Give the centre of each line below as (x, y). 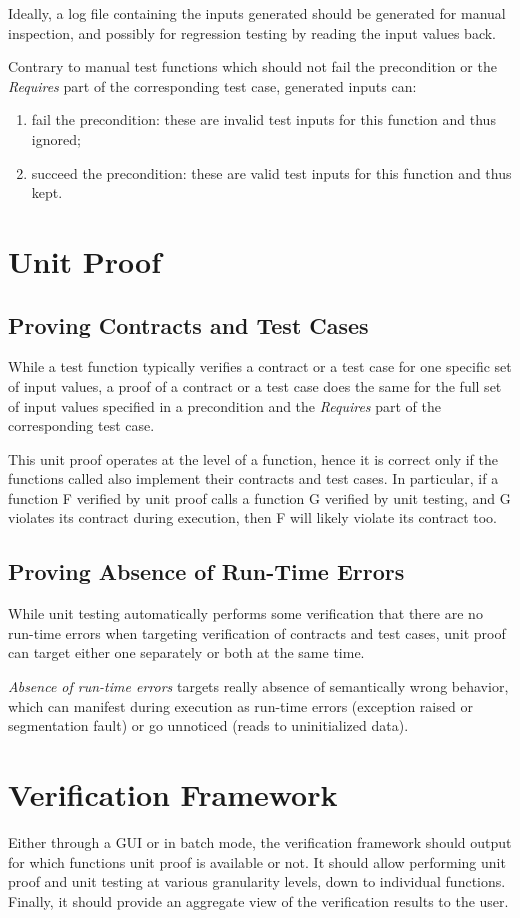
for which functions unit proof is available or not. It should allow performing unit (257, 861)
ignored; (56, 138)
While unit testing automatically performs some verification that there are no (245, 613)
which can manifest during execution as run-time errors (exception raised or (240, 705)
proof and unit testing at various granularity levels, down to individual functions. (257, 881)
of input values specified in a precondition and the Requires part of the (225, 405)
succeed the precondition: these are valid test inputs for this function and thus (271, 172)
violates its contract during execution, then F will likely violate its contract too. (252, 517)
